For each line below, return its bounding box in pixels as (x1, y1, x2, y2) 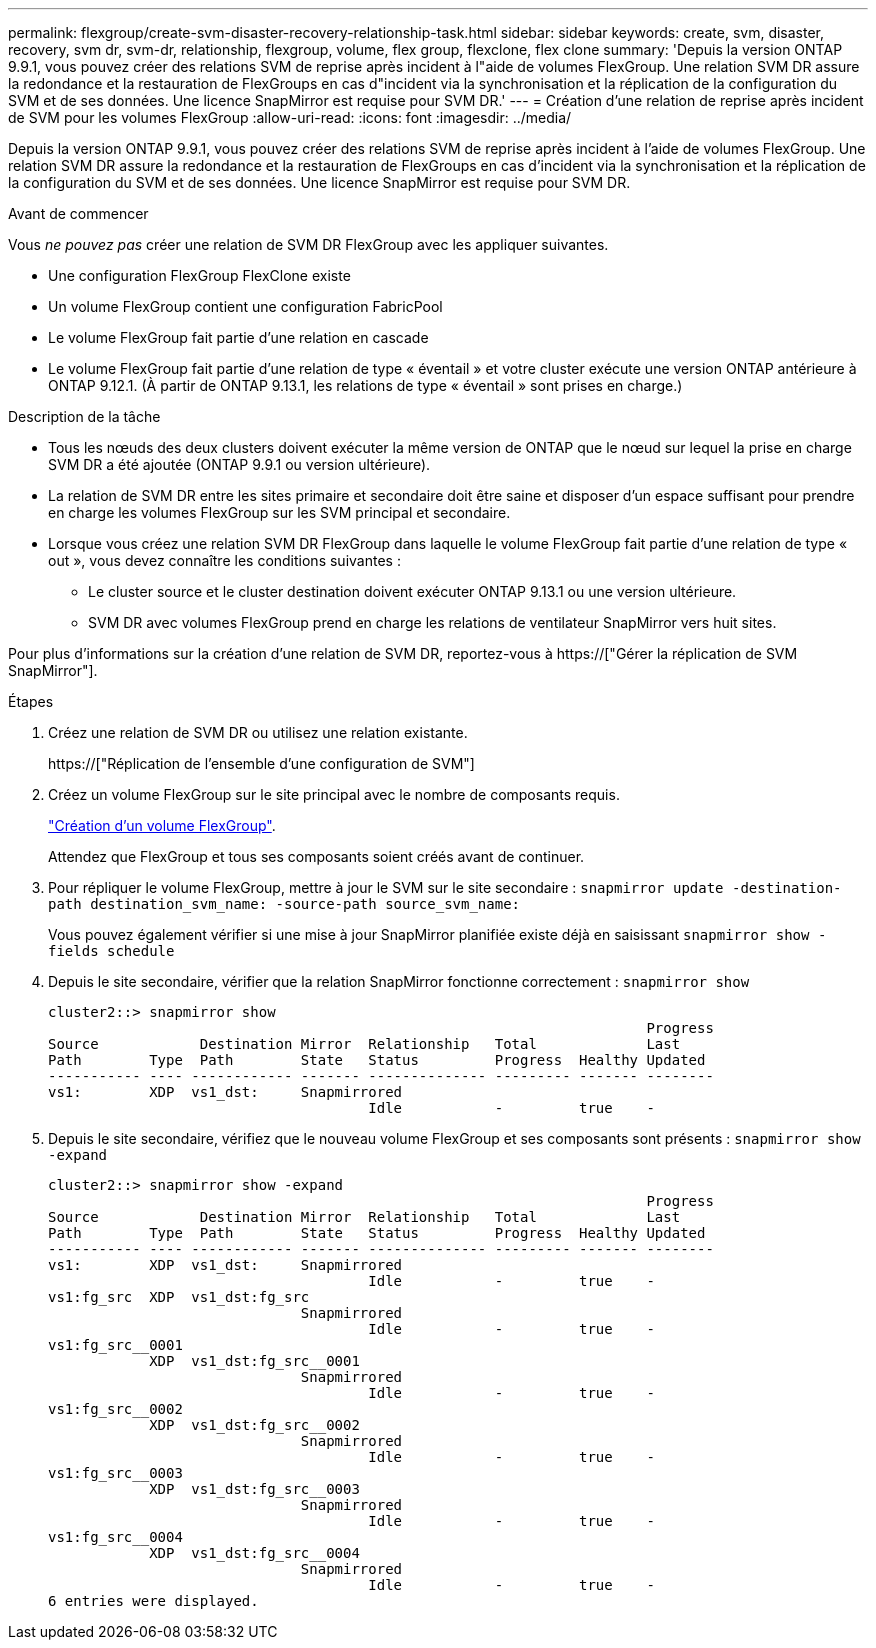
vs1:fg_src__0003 (48, 1465, 183, 1481)
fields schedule (48, 943, 175, 959)
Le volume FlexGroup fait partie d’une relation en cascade (48, 329, 429, 346)
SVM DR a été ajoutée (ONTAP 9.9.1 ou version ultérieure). (48, 456, 431, 473)
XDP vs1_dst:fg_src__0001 (149, 1353, 360, 1369)
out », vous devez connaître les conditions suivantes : (48, 552, 401, 569)
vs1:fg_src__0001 (48, 1337, 183, 1353)
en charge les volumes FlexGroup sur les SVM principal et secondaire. (48, 504, 511, 521)
